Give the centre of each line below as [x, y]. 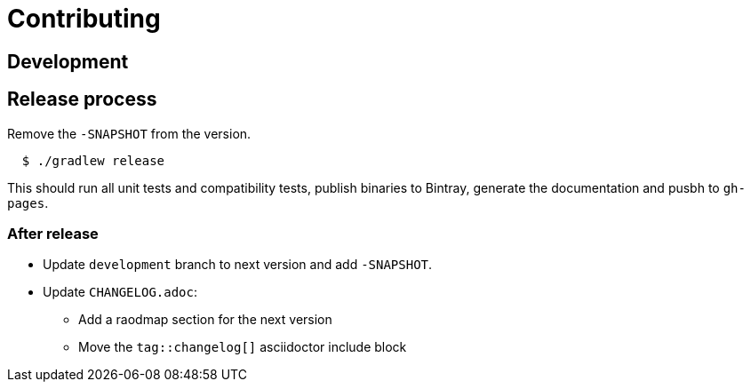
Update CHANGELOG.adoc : [120, 292]
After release [53, 233]
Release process [82, 99]
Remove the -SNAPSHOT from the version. [129, 133]
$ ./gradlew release [93, 160]
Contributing [84, 19]
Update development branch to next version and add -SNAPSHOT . [238, 265]
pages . [28, 202]
